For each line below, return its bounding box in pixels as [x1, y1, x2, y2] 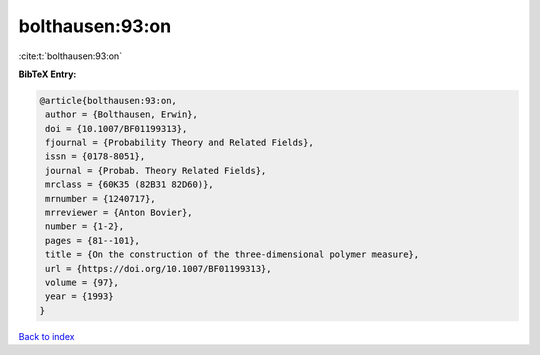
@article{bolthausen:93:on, [39, 95, 177, 106]
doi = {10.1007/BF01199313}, [45, 123, 188, 134]
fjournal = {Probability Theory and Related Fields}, [45, 137, 314, 149]
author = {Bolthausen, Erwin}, [45, 109, 199, 120]
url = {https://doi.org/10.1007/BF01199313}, [45, 263, 272, 274]
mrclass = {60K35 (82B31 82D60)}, [45, 179, 214, 190]
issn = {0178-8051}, [45, 151, 146, 162]
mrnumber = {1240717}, [45, 193, 157, 204]
